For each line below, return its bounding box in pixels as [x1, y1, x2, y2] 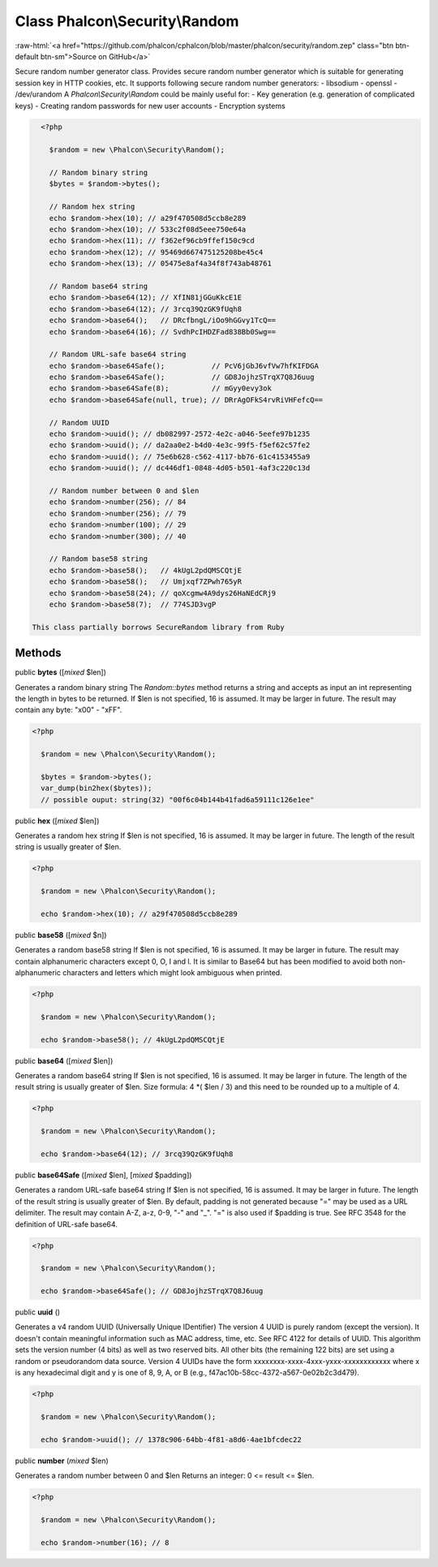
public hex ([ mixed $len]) [15, 816, 100, 826]
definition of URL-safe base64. [15, 1219, 118, 1229]
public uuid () [15, 1307, 61, 1317]
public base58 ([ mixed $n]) [15, 930, 107, 939]
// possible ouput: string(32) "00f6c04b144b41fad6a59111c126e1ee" [41, 795, 315, 804]
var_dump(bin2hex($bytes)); [41, 783, 152, 793]
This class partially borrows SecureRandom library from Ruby [32, 622, 285, 632]
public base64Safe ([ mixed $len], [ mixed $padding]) [15, 1170, 192, 1180]
